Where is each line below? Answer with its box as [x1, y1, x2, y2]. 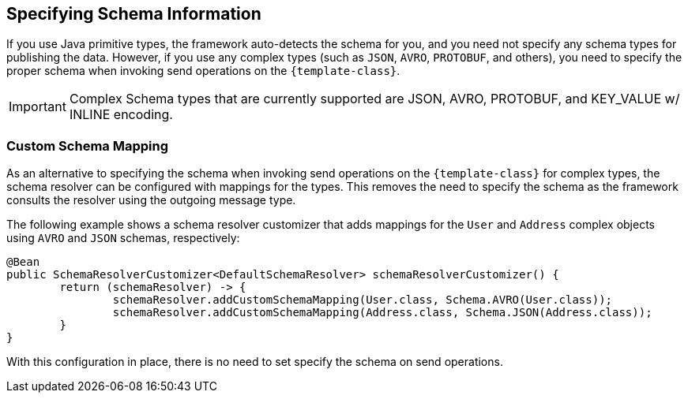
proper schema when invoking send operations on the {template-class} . [6, 64, 400, 78]
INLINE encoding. [69, 106, 173, 123]
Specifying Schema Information [6, 4, 261, 24]
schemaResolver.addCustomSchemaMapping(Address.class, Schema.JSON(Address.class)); [112, 306, 652, 319]
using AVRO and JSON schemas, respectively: [6, 231, 240, 245]
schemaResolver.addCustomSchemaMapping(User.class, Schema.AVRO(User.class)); [112, 293, 613, 307]
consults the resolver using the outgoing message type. [6, 193, 296, 207]
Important [9, 99, 66, 115]
